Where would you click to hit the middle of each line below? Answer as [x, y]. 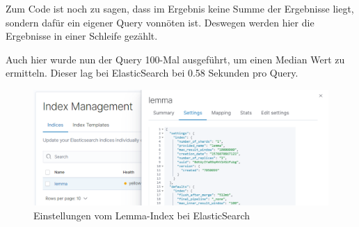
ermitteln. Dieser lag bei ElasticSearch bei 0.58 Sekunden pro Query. [152, 73]
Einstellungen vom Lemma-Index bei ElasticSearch [142, 215]
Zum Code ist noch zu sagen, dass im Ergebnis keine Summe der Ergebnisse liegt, [180, 8]
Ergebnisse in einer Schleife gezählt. [82, 36]
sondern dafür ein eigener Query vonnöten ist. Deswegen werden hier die [160, 22]
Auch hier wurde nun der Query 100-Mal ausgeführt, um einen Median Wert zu [175, 59]
